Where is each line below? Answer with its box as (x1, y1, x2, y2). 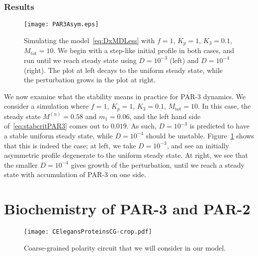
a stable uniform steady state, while (4, 130, 113, 140)
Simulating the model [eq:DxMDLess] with (24, 35, 155, 45)
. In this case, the (198, 101, 251, 111)
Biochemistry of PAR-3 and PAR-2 (4, 198, 251, 219)
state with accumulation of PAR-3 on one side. (4, 169, 146, 180)
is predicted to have (189, 121, 250, 131)
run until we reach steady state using (24, 55, 137, 65)
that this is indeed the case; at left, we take (4, 140, 136, 150)
